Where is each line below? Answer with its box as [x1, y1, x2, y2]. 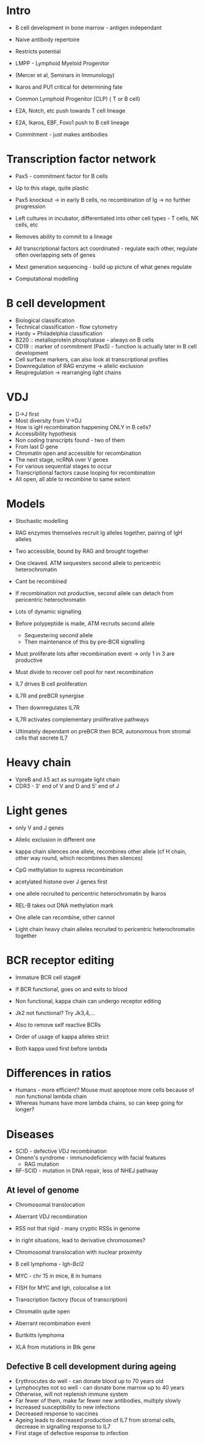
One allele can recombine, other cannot [15, 913, 115, 921]
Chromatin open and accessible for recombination [15, 449, 142, 457]
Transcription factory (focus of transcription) [15, 1296, 128, 1303]
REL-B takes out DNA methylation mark [15, 901, 114, 909]
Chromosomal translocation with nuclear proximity [15, 1248, 142, 1256]
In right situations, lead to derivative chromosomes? [15, 1237, 146, 1244]
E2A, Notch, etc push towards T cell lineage [15, 107, 126, 114]
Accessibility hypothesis [15, 430, 77, 437]
